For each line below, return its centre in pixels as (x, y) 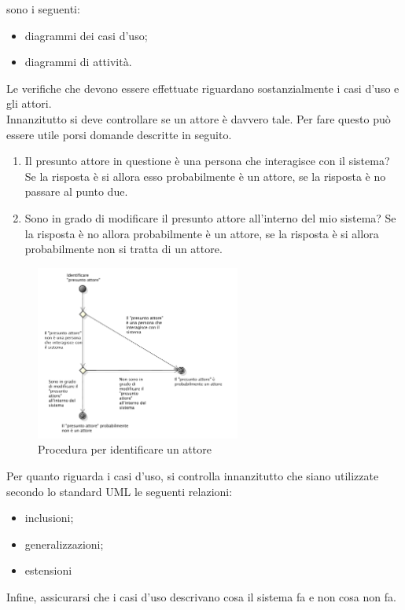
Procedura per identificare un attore (125, 449)
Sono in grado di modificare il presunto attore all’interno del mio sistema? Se (210, 217)
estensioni (48, 570)
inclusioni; (49, 518)
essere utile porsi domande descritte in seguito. (119, 134)
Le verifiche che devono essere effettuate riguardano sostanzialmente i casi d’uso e (203, 88)
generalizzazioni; (64, 544)
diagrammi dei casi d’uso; (86, 35)
